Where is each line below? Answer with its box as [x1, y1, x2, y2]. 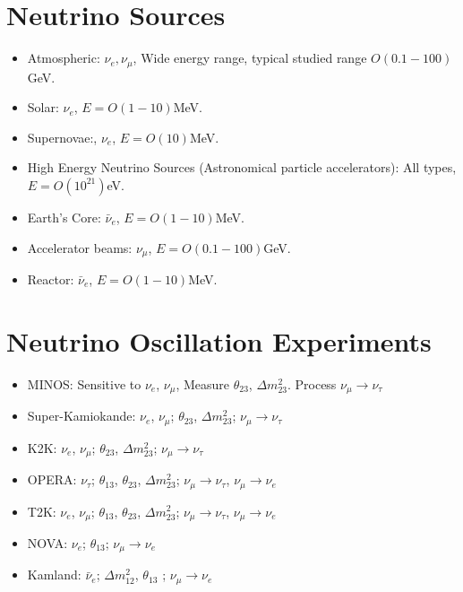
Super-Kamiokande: [27, 406, 136, 425]
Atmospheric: [27, 48, 100, 67]
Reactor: [27, 270, 74, 288]
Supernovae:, [27, 127, 98, 146]
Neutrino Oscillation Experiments [6, 322, 432, 359]
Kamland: [27, 565, 81, 584]
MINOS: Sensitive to [27, 374, 141, 393]
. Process [287, 374, 337, 393]
